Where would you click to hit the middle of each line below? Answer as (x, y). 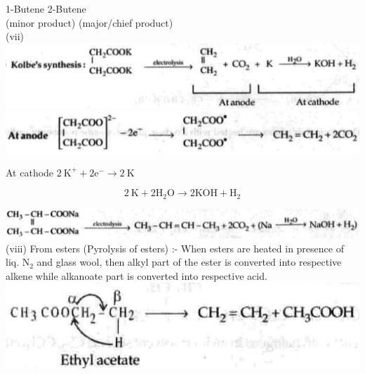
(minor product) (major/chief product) (89, 22)
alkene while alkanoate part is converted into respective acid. (137, 275)
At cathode (30, 172)
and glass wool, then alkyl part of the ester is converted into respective (189, 262)
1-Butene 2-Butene (46, 8)
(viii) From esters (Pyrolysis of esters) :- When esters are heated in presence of (175, 248)
